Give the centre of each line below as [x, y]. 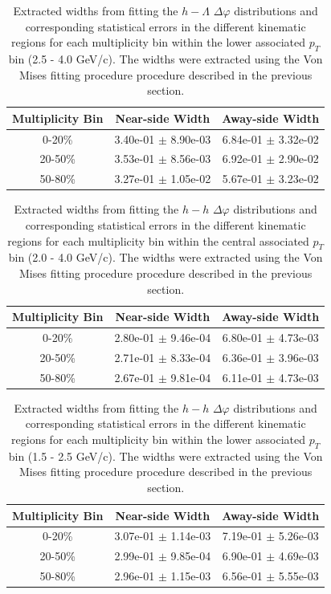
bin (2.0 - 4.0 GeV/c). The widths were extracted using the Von [165, 257]
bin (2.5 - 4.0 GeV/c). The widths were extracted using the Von [165, 58]
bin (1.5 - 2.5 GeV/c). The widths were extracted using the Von [165, 456]
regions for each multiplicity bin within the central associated [158, 240]
